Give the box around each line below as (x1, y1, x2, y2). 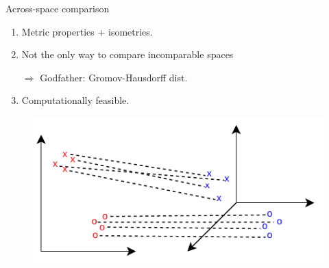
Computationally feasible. (21, 93, 130, 107)
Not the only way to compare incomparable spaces (21, 47, 234, 62)
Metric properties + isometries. (21, 24, 153, 38)
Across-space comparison (5, 1, 110, 15)
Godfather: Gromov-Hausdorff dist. (40, 70, 188, 84)
